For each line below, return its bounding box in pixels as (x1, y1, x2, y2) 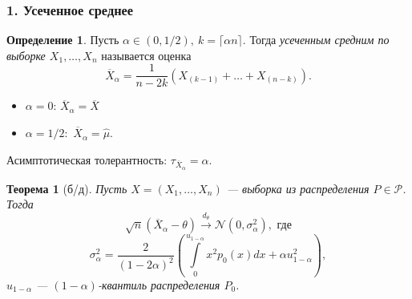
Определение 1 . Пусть (6, 31, 119, 48)
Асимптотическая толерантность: (6, 151, 168, 168)
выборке (6, 46, 46, 63)
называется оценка (101, 46, 192, 63)
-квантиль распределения (97, 276, 220, 293)
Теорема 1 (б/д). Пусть (6, 180, 127, 196)
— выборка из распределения (226, 180, 370, 196)
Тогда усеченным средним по (249, 31, 390, 48)
